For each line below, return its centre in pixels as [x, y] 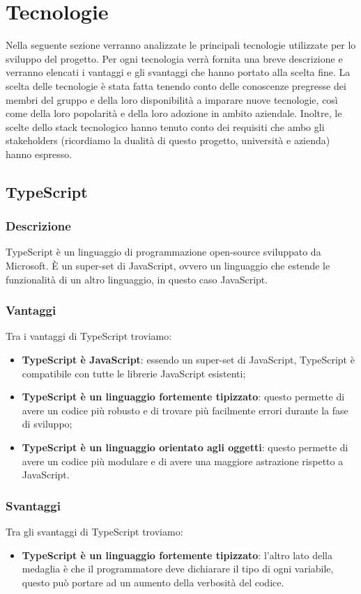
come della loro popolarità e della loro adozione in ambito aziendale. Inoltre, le [174, 113]
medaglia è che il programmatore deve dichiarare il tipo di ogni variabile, [178, 569]
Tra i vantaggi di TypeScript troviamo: [89, 336]
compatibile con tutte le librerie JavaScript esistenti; [134, 373]
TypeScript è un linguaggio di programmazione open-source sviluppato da [163, 252]
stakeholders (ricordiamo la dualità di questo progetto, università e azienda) [168, 140]
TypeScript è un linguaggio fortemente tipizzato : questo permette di [183, 397]
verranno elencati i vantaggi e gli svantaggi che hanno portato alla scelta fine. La [178, 72]
